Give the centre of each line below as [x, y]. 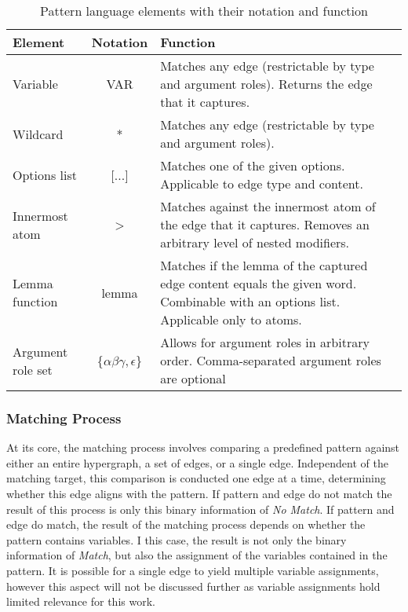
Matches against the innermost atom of [268, 206]
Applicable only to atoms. [231, 319]
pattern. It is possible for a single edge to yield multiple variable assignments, [193, 570]
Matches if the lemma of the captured [264, 265]
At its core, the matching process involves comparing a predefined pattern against [203, 447]
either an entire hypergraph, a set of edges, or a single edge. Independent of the [197, 462]
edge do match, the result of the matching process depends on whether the [186, 524]
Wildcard [38, 134]
